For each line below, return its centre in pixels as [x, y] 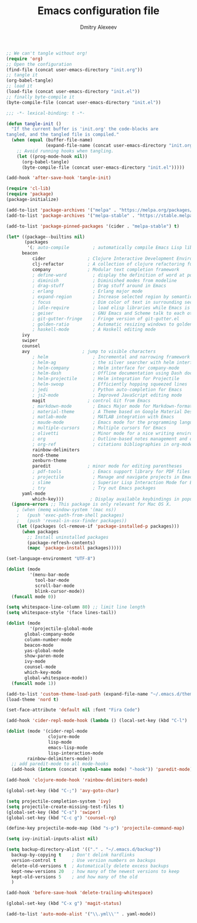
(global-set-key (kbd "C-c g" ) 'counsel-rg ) [61, 818]
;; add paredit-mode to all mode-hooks [60, 764]
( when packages [40, 532]
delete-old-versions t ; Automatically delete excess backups [90, 866]
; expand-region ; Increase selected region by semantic [112, 297]
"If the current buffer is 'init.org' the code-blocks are [85, 129]
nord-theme [45, 455]
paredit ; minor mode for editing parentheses [107, 466]
